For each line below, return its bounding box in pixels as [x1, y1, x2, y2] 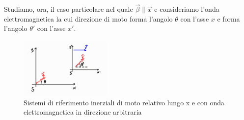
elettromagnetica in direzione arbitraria [24, 107, 142, 117]
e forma [217, 13, 240, 24]
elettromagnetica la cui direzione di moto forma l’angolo [4, 13, 173, 24]
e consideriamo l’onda [154, 4, 219, 14]
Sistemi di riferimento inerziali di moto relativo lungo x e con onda [24, 97, 224, 107]
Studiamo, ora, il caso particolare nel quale [4, 4, 133, 14]
